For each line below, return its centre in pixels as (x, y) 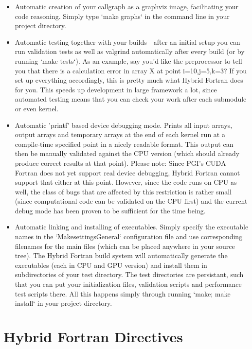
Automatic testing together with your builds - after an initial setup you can (127, 42)
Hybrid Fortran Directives (93, 336)
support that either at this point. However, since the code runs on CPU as (126, 182)
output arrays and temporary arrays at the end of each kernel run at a (120, 134)
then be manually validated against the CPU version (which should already (127, 153)
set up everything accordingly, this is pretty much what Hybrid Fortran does (129, 80)
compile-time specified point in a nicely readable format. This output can (124, 144)
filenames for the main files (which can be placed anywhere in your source (125, 246)
